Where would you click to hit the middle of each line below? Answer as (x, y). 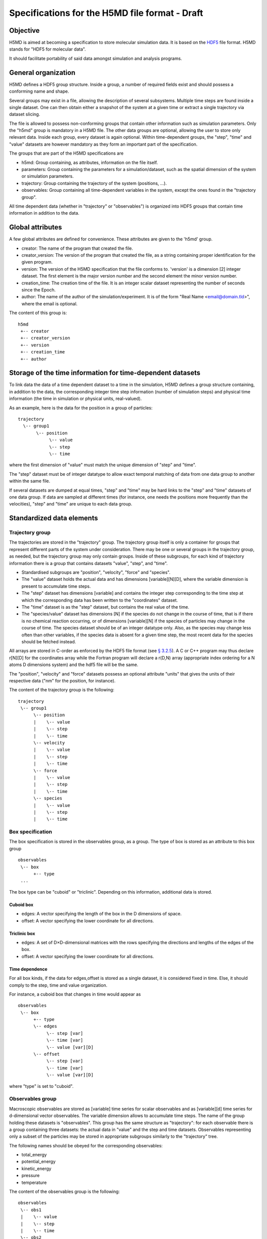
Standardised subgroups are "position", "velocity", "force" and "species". (96, 572)
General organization (42, 73)
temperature (34, 1183)
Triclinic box (22, 933)
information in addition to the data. (44, 213)
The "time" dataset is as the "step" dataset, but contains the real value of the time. (106, 607)
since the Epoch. (39, 290)
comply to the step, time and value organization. (58, 985)
